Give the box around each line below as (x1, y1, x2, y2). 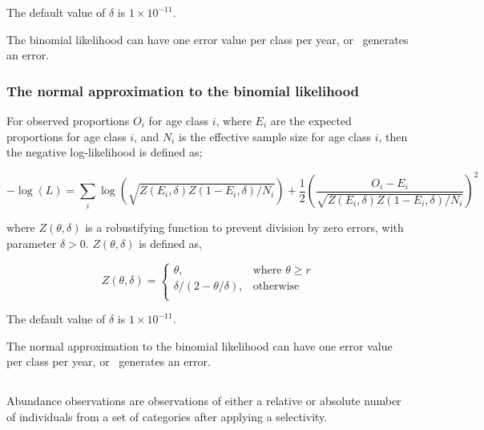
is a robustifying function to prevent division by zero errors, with (85, 219, 404, 236)
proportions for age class (6, 128, 127, 144)
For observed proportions (6, 112, 130, 128)
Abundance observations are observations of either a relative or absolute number (6, 392, 401, 409)
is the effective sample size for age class (179, 128, 371, 144)
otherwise (252, 280, 300, 292)
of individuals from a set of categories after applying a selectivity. (6, 408, 328, 424)
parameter (6, 234, 57, 251)
